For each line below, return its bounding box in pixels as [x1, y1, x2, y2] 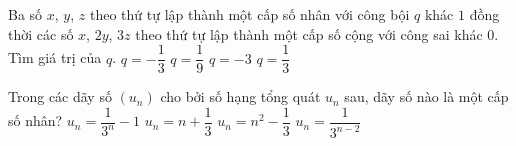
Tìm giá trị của [8, 47, 102, 68]
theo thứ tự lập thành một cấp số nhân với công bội [89, 4, 410, 24]
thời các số [8, 23, 74, 44]
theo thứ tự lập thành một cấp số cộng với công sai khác [135, 23, 483, 44]
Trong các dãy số [8, 86, 112, 107]
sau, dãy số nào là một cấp [344, 86, 509, 107]
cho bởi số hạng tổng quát [160, 86, 321, 107]
